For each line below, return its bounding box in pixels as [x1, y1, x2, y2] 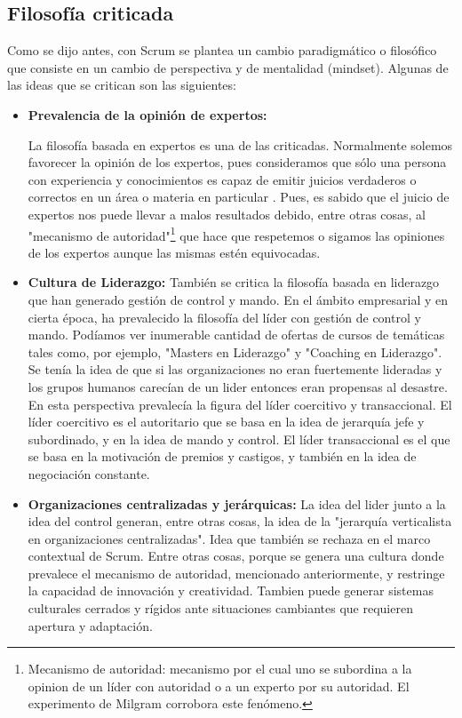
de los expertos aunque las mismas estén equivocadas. [28, 243, 321, 261]
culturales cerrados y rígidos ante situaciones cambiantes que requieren [28, 599, 413, 618]
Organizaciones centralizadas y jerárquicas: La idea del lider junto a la [28, 494, 446, 513]
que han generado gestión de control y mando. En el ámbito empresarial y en [28, 290, 449, 308]
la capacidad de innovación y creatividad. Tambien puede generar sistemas [28, 581, 434, 600]
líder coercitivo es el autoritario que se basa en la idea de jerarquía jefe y [28, 412, 425, 431]
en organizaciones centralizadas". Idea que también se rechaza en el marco [28, 529, 431, 547]
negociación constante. [28, 464, 150, 483]
